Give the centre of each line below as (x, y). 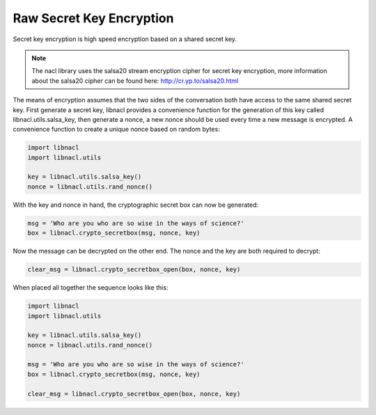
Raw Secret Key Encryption (93, 18)
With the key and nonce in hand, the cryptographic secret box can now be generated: (136, 205)
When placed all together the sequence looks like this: (91, 288)
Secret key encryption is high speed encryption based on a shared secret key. (125, 39)
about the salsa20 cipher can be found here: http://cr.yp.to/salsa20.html (135, 81)
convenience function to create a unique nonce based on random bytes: (117, 130)
